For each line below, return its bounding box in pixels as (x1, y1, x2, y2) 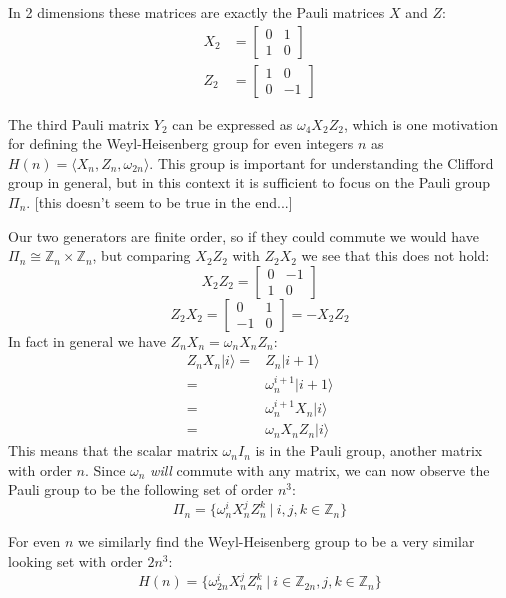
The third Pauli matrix (8, 113, 150, 134)
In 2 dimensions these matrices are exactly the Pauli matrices (8, 2, 385, 22)
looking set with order (8, 550, 143, 571)
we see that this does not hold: (301, 245, 490, 266)
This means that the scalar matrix (8, 440, 218, 461)
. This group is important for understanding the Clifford (149, 152, 494, 173)
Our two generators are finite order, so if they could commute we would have (8, 225, 479, 246)
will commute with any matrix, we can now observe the (150, 459, 490, 480)
